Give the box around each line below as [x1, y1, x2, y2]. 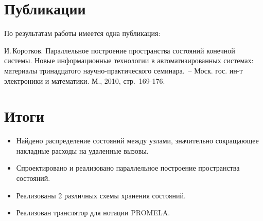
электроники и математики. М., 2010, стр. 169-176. [4, 75, 165, 86]
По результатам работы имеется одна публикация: [4, 28, 161, 39]
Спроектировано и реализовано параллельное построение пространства [16, 162, 240, 173]
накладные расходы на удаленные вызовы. [16, 145, 149, 156]
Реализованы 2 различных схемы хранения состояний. [16, 190, 186, 200]
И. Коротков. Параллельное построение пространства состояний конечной [4, 45, 235, 56]
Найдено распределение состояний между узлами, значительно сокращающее [16, 135, 259, 146]
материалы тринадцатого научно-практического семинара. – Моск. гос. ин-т [4, 65, 243, 76]
